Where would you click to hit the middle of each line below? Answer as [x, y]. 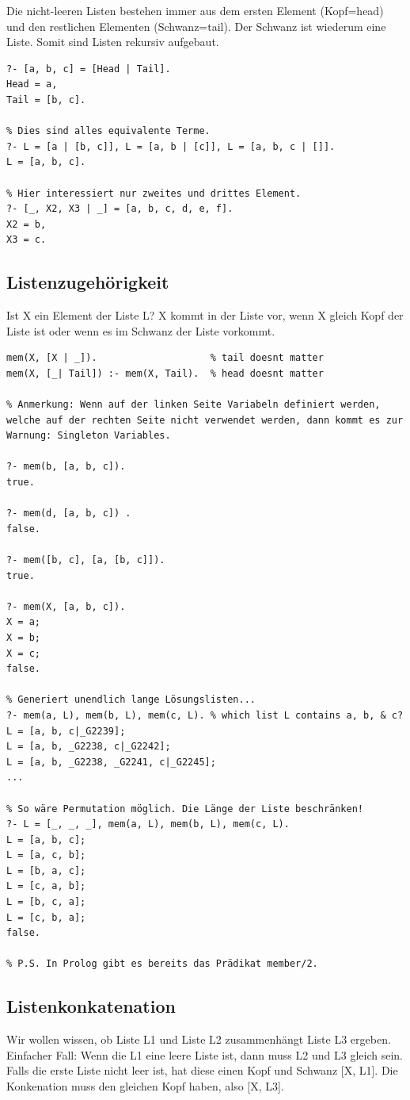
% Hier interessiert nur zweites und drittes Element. [154, 193]
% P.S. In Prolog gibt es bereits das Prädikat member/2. [162, 964]
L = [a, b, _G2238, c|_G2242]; [89, 747]
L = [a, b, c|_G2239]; [66, 731]
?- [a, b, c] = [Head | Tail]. [89, 69]
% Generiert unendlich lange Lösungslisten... [131, 700]
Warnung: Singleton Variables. [89, 436]
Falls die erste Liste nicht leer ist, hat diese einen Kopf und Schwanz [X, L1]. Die [202, 1070]
